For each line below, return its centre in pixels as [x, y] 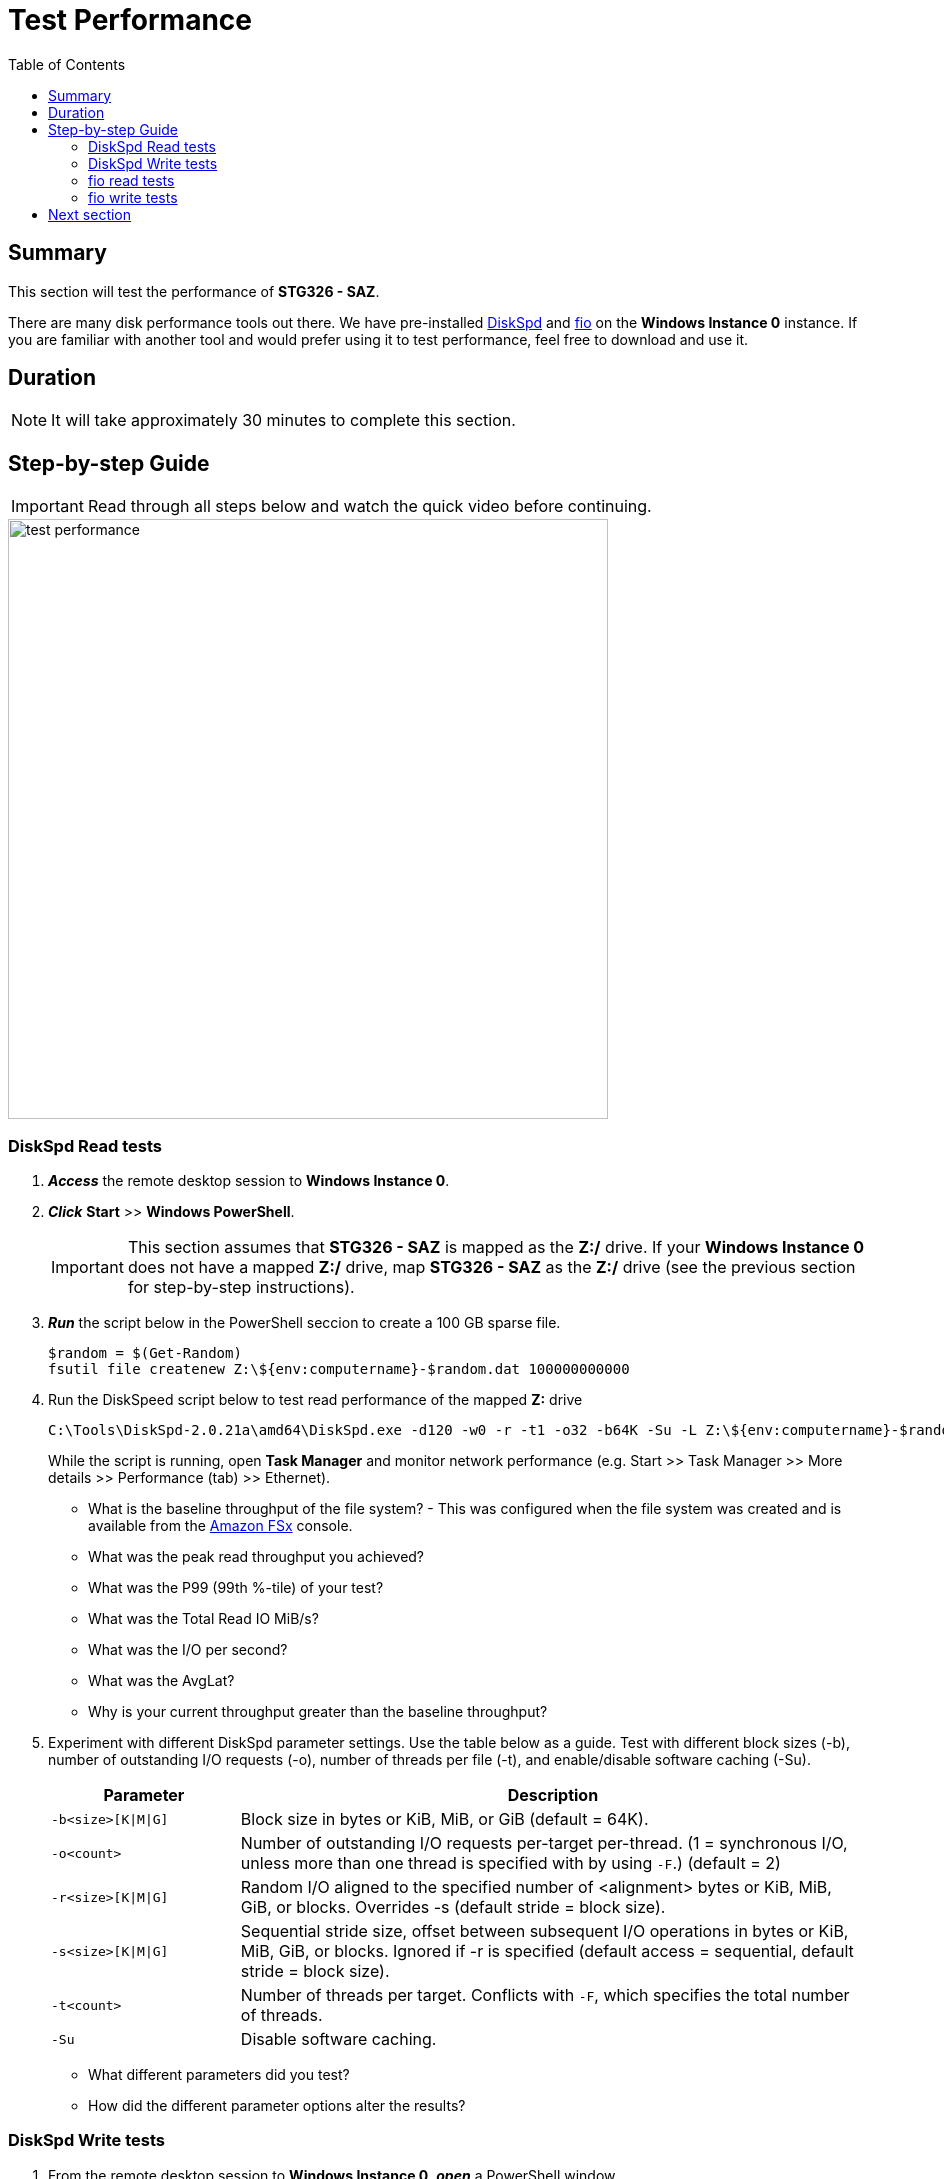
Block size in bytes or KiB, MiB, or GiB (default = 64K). [444, 1819]
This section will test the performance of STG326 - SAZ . [194, 291]
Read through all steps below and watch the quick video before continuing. [369, 506]
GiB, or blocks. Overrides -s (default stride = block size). [453, 1907]
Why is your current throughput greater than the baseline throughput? [318, 1712]
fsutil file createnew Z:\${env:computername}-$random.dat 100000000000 [339, 1369]
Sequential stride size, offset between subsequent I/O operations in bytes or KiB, [544, 1931]
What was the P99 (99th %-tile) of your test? [236, 1588]
